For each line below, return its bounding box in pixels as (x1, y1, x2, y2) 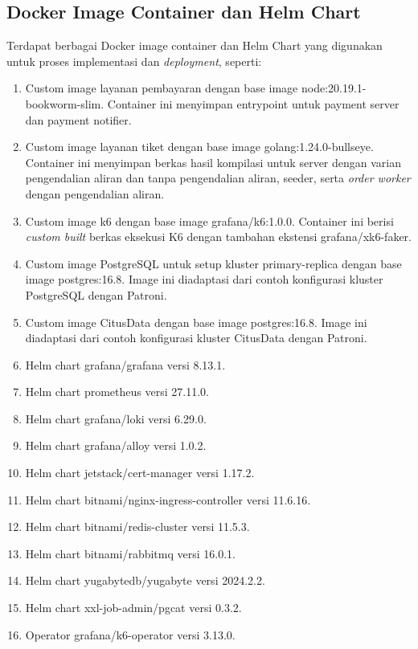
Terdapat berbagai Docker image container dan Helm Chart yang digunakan (6, 37, 383, 54)
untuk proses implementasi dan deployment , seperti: (6, 52, 262, 69)
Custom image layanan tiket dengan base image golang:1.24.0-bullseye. (25, 138, 374, 155)
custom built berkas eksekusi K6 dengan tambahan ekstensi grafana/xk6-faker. (25, 228, 412, 245)
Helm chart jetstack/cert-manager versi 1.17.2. (25, 464, 255, 481)
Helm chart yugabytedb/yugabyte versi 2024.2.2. (25, 572, 265, 589)
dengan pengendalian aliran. (25, 185, 165, 202)
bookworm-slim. (25, 95, 104, 112)
